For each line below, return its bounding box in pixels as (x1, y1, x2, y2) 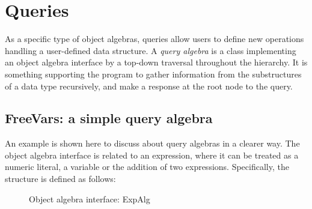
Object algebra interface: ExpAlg (29, 192, 150, 205)
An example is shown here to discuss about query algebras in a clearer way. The (5, 137, 300, 150)
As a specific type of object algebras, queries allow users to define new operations (5, 32, 304, 45)
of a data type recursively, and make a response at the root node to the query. (5, 79, 293, 92)
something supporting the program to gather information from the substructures (5, 67, 302, 80)
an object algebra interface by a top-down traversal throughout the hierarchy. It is (5, 56, 308, 68)
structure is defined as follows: (5, 172, 116, 185)
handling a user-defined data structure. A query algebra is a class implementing (5, 44, 296, 56)
